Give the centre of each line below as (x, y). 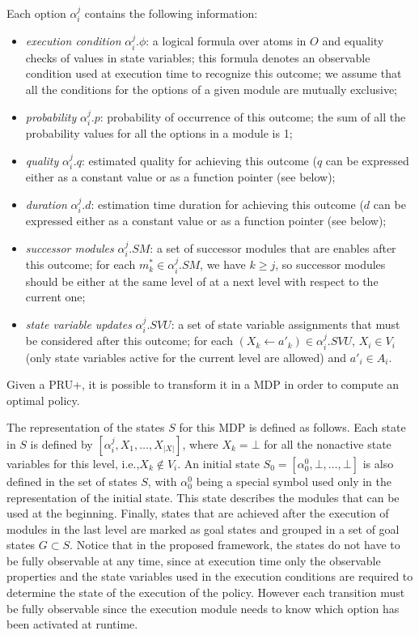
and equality (353, 41)
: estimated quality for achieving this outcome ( (199, 160)
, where (200, 443)
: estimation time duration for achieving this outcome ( (227, 204)
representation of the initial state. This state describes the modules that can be (203, 497)
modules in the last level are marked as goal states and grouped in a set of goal (203, 528)
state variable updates (78, 324)
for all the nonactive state (328, 443)
